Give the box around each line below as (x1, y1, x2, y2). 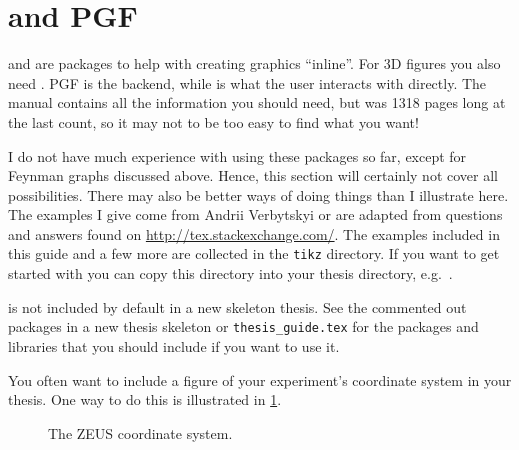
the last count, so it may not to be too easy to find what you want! (8, 111, 419, 132)
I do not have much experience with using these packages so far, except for (8, 145, 467, 166)
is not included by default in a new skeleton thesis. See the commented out (8, 296, 467, 317)
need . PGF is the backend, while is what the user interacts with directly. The (8, 72, 487, 93)
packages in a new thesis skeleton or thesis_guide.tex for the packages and (8, 316, 479, 337)
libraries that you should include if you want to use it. (8, 335, 340, 356)
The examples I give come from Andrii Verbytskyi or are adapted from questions (8, 204, 503, 225)
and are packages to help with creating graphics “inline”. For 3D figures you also (8, 53, 501, 74)
